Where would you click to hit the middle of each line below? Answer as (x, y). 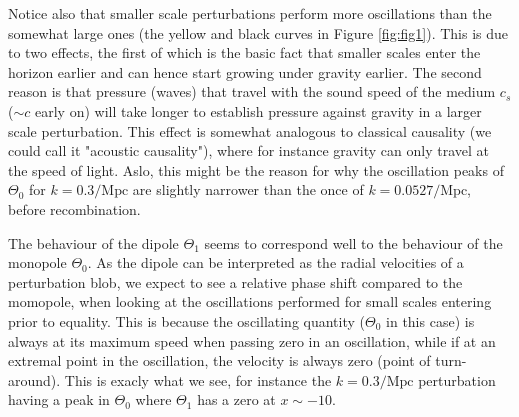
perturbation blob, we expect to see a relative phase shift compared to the (235, 281)
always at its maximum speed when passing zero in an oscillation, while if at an (252, 340)
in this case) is (430, 320)
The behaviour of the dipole (93, 242)
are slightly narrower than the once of (248, 189)
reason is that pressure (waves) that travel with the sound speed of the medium (252, 91)
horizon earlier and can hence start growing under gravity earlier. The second (245, 71)
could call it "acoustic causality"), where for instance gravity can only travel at (249, 150)
